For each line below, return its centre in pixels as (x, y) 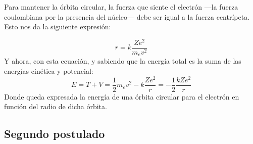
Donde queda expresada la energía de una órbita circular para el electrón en (122, 96)
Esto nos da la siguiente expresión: (58, 27)
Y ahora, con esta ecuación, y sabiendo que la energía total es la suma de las (123, 61)
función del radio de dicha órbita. (56, 106)
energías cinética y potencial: (49, 70)
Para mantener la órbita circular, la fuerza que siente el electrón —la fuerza (121, 7)
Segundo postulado (55, 134)
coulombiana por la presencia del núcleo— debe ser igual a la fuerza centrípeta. (127, 16)
